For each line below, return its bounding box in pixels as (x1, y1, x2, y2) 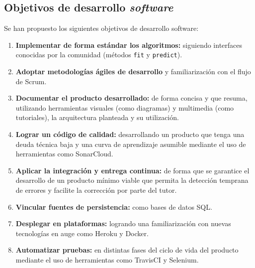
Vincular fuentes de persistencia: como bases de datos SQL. (15, 201, 212, 212)
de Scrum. (15, 76, 47, 86)
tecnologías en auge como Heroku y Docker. (15, 228, 149, 238)
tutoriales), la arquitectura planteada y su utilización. (15, 112, 179, 123)
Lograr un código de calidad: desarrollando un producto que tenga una (15, 129, 245, 139)
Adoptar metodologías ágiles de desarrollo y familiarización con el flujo (15, 66, 251, 77)
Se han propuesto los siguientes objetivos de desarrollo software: (4, 23, 199, 33)
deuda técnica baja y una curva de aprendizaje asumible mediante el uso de (15, 138, 246, 149)
